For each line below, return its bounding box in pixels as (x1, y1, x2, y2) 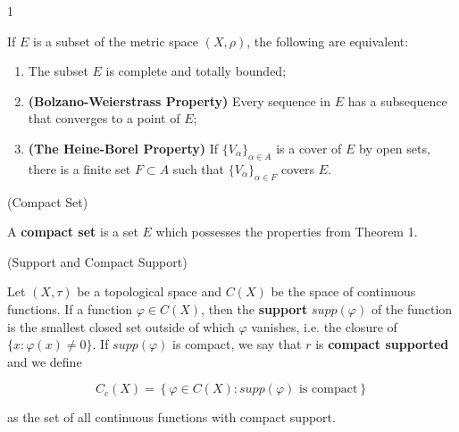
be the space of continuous (271, 282, 416, 301)
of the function (371, 299, 453, 318)
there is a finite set (28, 159, 131, 178)
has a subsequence (347, 91, 447, 110)
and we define (7, 352, 82, 370)
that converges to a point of (28, 109, 180, 128)
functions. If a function (7, 299, 133, 318)
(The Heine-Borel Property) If (28, 138, 219, 157)
